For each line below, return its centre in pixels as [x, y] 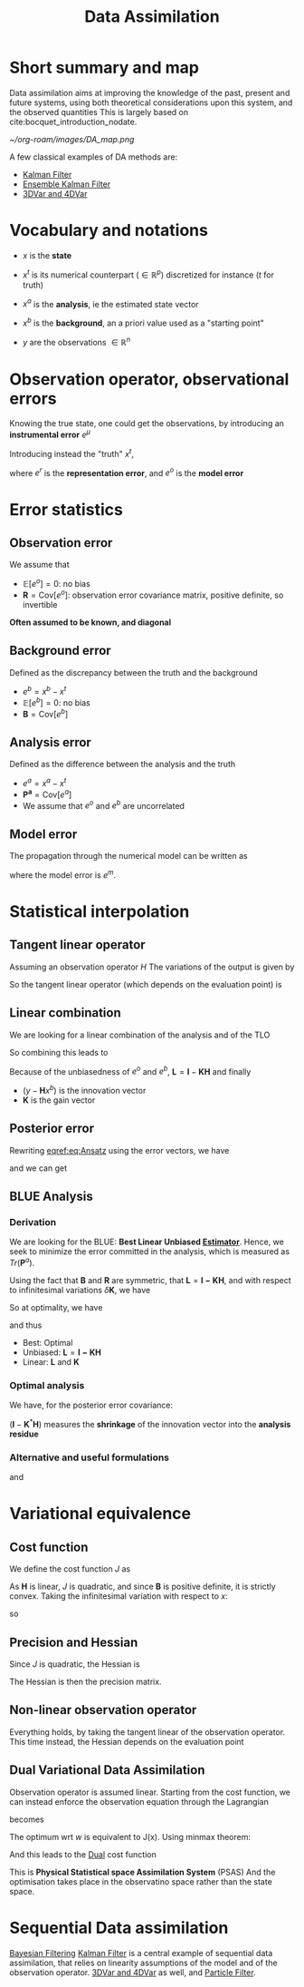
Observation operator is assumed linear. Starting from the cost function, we [150, 1792]
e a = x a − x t [44, 782]
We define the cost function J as [70, 1569]
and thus [26, 1325]
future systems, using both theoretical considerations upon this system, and [151, 102]
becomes [27, 1819]
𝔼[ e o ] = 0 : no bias [56, 583]
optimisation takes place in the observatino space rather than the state [141, 1881]
